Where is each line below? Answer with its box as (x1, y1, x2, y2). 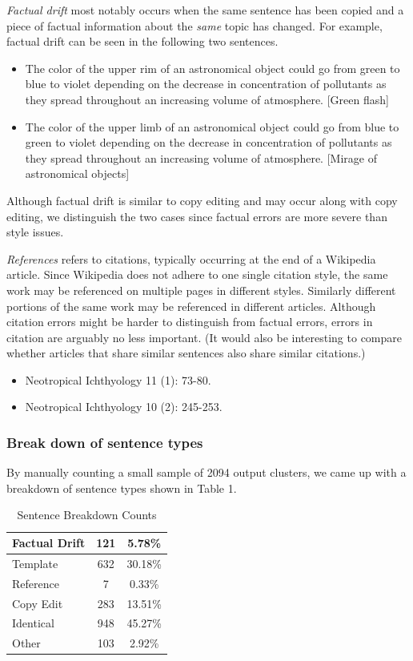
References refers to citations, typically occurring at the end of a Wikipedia (6, 250, 376, 267)
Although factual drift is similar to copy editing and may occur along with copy (6, 191, 398, 208)
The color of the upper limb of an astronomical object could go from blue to (25, 118, 399, 135)
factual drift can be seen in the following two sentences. (6, 33, 279, 50)
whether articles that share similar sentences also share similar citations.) (6, 345, 366, 361)
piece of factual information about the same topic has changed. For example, (6, 17, 383, 34)
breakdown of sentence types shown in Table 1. (6, 479, 237, 496)
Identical (12, 615, 54, 631)
